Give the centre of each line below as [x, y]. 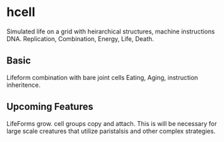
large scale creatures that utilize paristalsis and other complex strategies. [111, 131]
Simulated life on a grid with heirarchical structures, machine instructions [111, 31]
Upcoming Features [50, 107]
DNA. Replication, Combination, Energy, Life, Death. [80, 38]
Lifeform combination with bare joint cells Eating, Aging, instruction [102, 77]
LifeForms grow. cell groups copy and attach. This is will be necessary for [112, 123]
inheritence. [24, 85]
